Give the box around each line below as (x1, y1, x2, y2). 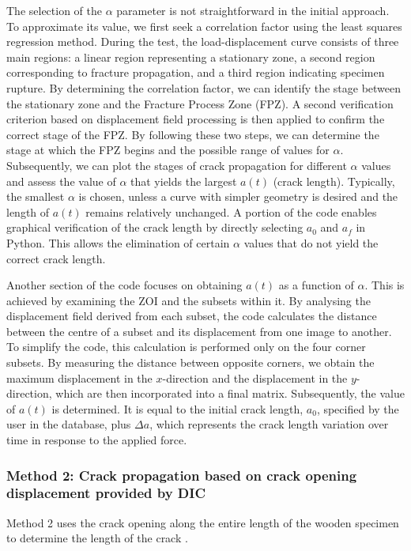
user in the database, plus (6, 416, 131, 432)
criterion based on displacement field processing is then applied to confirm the (6, 111, 385, 127)
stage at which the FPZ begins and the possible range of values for (6, 142, 330, 158)
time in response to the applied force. (6, 432, 187, 448)
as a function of (278, 277, 354, 293)
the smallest (6, 188, 65, 205)
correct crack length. (6, 250, 106, 266)
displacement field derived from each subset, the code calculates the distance (6, 308, 377, 324)
